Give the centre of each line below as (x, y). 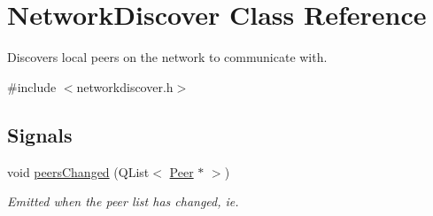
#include (32, 86)
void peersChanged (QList (78, 171)
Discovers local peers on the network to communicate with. (167, 57)
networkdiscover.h (125, 86)
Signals (40, 134)
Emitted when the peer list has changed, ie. (123, 201)
